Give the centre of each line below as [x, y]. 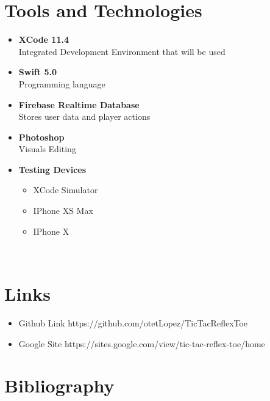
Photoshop [41, 137]
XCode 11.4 [44, 39]
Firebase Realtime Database [79, 104]
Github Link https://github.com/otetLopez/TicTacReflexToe [133, 322]
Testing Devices [52, 169]
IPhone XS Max [63, 211]
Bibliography [59, 385]
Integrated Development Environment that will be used [122, 51]
